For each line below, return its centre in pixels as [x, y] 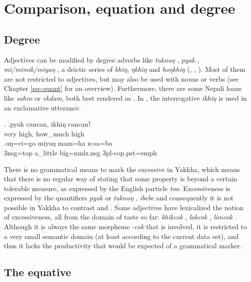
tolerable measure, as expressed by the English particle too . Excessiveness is [117, 188]
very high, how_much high [44, 133]
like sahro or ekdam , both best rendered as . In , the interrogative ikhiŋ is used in [125, 98]
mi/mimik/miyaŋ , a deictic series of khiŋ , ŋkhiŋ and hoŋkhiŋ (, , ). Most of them [125, 69]
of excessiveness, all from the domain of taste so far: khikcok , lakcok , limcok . [120, 217]
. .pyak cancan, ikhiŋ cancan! [47, 124]
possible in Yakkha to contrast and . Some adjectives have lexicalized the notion [124, 207]
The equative [38, 272]
